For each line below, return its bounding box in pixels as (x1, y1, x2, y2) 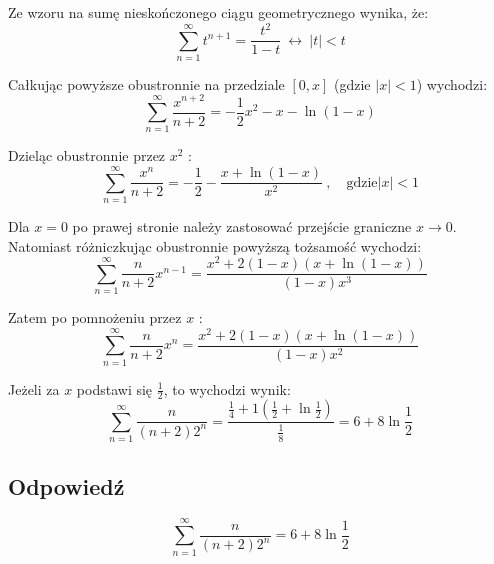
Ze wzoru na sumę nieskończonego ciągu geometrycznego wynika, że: (8, 2, 429, 22)
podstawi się (76, 378, 153, 399)
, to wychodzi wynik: (163, 378, 291, 399)
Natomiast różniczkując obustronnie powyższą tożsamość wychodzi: (8, 235, 422, 256)
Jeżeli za (8, 378, 60, 399)
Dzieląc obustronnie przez (8, 145, 166, 166)
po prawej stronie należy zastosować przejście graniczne (72, 216, 412, 237)
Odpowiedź (8, 470, 125, 501)
